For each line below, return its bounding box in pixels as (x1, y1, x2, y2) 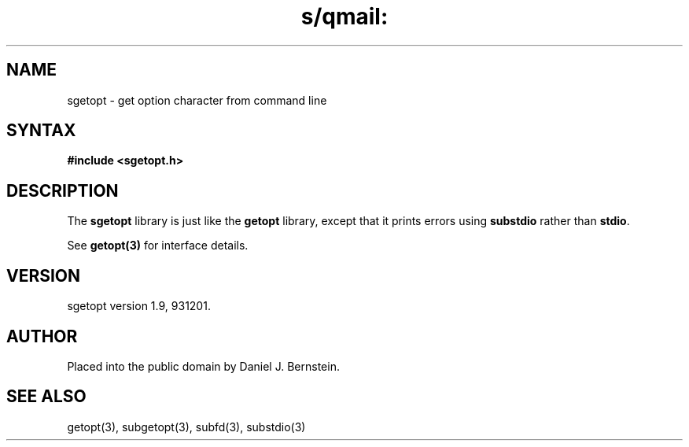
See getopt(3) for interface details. (67, 238, 249, 253)
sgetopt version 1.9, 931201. (67, 299, 211, 313)
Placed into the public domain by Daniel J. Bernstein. (67, 359, 340, 373)
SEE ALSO (6, 386, 87, 407)
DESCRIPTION (6, 180, 119, 201)
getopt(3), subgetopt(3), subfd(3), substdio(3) (67, 419, 306, 434)
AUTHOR (6, 326, 78, 346)
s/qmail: (300, 3, 389, 30)
